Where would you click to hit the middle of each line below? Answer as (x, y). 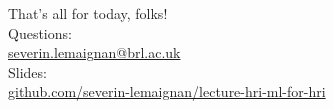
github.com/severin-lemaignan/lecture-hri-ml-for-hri (167, 91)
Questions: (40, 32)
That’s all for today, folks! (88, 13)
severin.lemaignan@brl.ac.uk (94, 52)
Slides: (27, 71)
